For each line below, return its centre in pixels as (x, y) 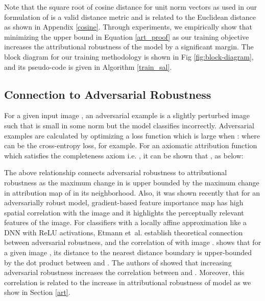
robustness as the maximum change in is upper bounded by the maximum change (132, 182)
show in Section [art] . (37, 292)
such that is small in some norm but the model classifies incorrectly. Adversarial (129, 125)
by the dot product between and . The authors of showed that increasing (118, 262)
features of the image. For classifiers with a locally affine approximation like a (126, 222)
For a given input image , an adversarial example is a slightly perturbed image (127, 115)
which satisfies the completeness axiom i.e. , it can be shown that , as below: (124, 155)
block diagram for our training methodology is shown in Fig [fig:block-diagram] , (129, 56)
